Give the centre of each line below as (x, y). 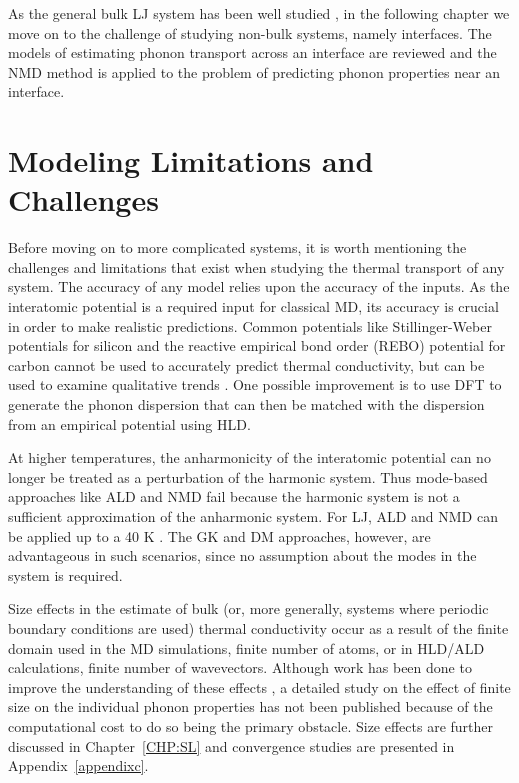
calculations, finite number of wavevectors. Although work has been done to (240, 667)
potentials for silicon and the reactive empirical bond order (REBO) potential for (257, 345)
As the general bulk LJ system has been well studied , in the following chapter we (259, 13)
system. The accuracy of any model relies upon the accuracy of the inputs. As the (259, 286)
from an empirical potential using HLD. (129, 423)
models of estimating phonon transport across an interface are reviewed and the (252, 52)
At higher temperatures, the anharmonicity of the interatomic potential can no (249, 457)
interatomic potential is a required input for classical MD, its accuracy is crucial (253, 306)
